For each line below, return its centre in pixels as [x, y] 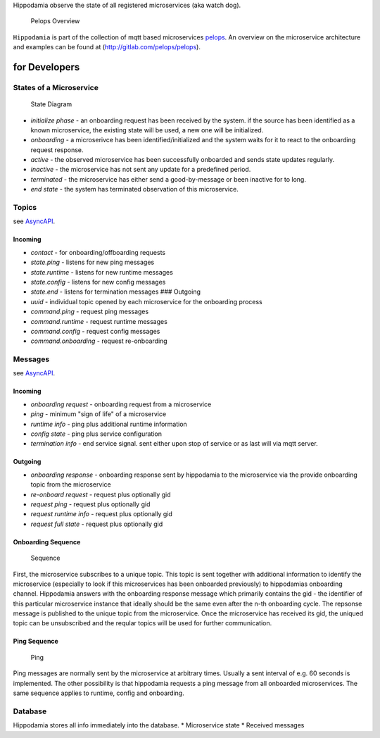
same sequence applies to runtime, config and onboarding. [99, 693]
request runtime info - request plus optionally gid [101, 514]
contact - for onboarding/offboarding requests [98, 252]
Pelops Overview [55, 21]
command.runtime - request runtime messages [99, 321]
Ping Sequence [36, 642]
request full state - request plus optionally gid [97, 524]
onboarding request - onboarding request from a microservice [121, 404]
